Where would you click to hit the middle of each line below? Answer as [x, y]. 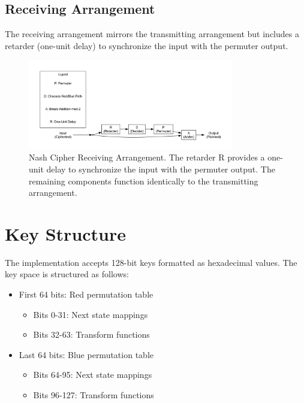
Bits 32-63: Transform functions [91, 334]
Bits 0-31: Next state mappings [91, 314]
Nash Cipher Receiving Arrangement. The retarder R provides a [147, 157]
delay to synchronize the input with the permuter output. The [161, 169]
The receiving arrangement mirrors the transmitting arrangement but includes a [152, 34]
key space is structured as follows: [67, 274]
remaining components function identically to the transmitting [144, 181]
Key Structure [66, 233]
